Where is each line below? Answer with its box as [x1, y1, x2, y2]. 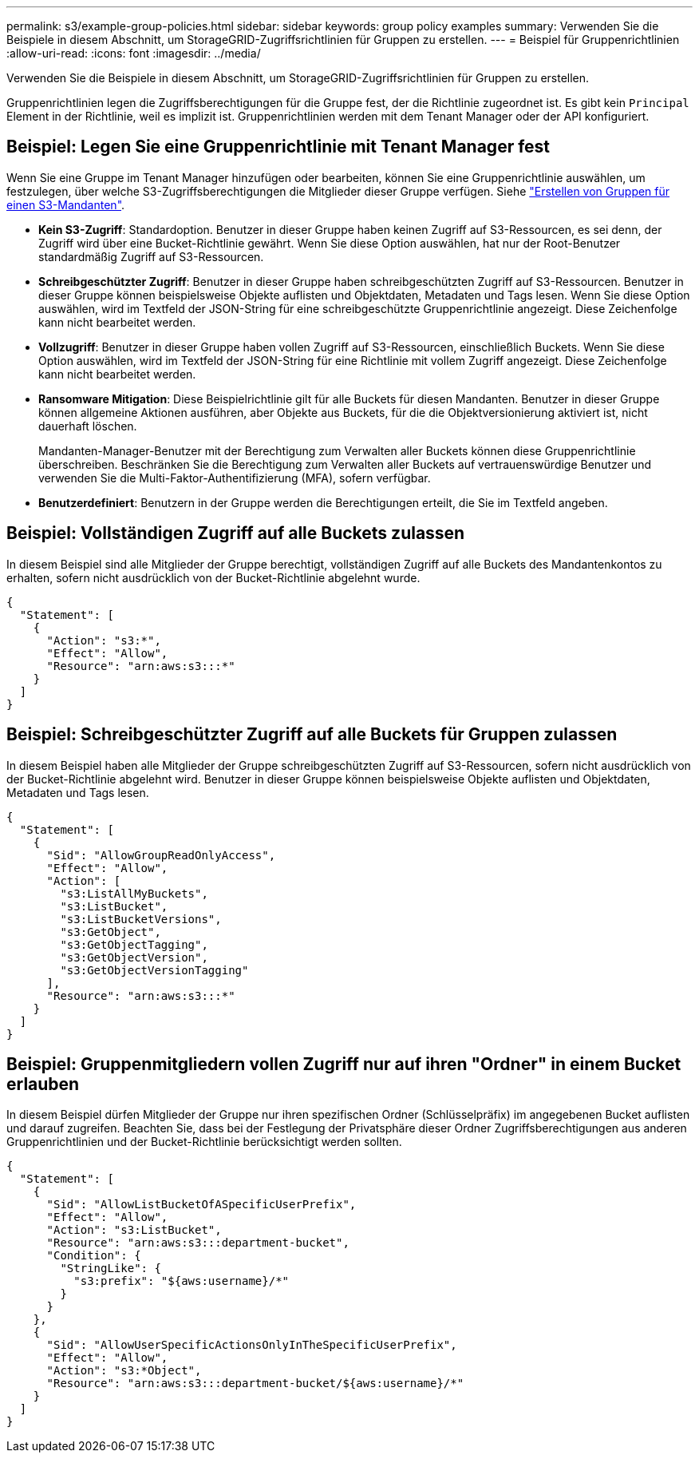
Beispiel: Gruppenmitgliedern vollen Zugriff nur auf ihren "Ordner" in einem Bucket [6, 1053, 681, 1074]
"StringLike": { [60, 1262, 161, 1275]
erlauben [6, 1073, 80, 1094]
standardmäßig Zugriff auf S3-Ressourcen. [38, 249, 264, 264]
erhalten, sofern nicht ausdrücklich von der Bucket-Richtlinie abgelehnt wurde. [6, 570, 421, 585]
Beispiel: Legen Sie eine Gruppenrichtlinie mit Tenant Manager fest [6, 137, 551, 157]
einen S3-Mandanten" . [6, 197, 125, 212]
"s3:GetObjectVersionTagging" [60, 963, 249, 977]
